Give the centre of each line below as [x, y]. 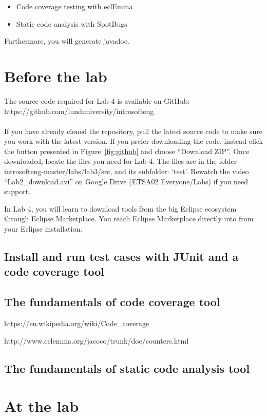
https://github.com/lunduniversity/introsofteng [79, 111]
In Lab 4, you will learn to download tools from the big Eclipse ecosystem [120, 208]
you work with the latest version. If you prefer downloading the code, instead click [133, 141]
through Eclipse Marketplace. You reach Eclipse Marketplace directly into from [129, 219]
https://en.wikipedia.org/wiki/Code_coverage [77, 323]
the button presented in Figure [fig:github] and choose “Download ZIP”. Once [127, 151]
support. [17, 191]
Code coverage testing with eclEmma [74, 6]
